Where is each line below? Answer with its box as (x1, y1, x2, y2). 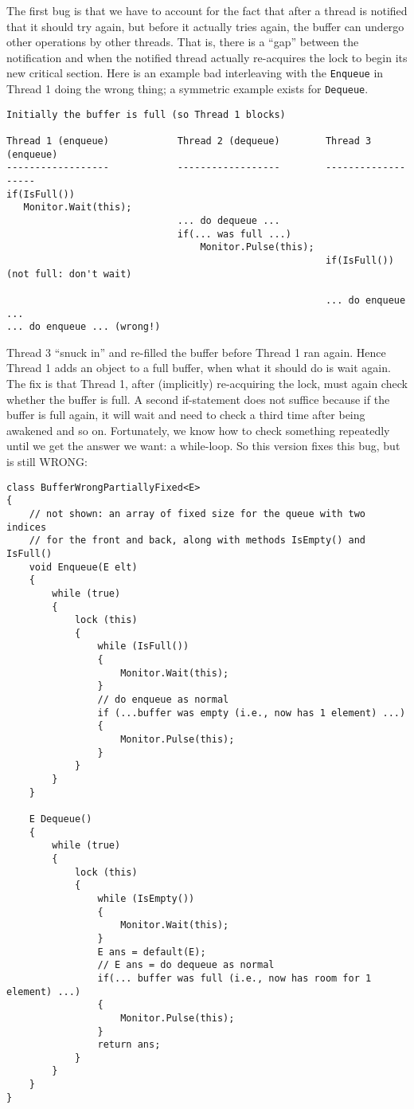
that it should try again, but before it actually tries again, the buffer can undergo (6, 18, 404, 34)
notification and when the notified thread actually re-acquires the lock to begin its (6, 49, 408, 65)
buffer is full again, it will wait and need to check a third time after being (6, 406, 365, 423)
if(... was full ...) (177, 228, 291, 240)
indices (6, 521, 47, 533)
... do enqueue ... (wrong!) (6, 321, 161, 333)
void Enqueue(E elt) (29, 561, 138, 573)
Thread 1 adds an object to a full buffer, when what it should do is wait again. (6, 359, 391, 376)
